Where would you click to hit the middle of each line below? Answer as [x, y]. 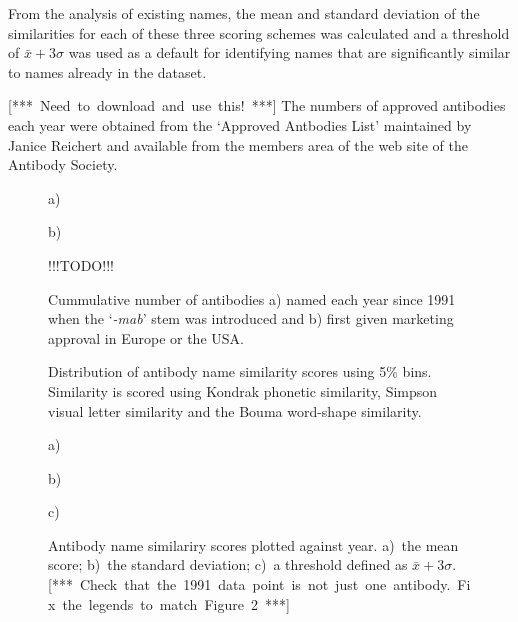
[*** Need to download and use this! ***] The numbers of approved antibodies [257, 105]
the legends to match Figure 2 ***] [176, 603]
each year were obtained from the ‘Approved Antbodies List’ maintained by [240, 124]
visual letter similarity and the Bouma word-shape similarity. [235, 410]
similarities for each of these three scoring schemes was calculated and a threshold [259, 32]
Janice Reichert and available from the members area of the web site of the [238, 144]
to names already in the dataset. [107, 71]
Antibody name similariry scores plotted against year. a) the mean [253, 544]
